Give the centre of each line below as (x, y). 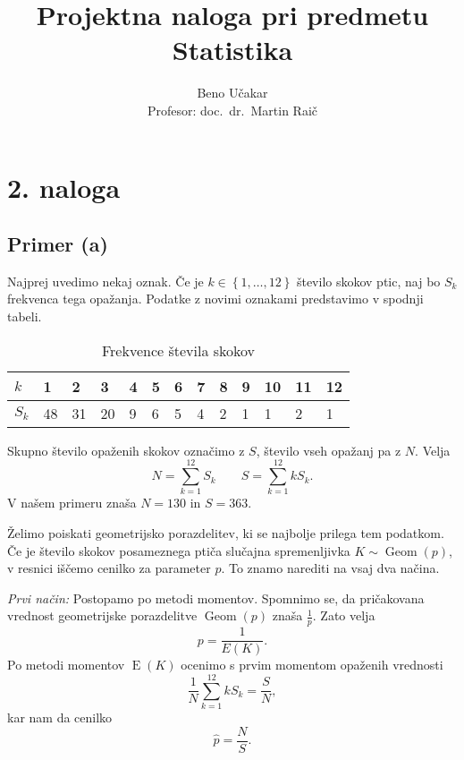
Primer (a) (58, 244)
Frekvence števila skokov (178, 350)
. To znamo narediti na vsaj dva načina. (330, 568)
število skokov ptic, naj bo (368, 281)
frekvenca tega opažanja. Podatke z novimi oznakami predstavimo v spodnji (215, 299)
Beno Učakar (232, 93)
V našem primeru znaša (72, 503)
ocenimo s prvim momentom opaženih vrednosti (312, 665)
